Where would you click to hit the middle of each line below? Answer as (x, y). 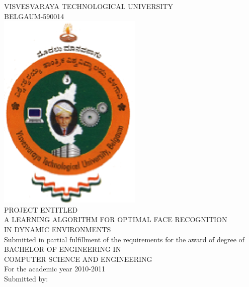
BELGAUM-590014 (34, 16)
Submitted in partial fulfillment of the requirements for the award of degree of (124, 239)
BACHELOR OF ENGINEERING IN (63, 249)
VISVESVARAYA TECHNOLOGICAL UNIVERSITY (89, 6)
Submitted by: (26, 278)
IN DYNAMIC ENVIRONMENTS (58, 229)
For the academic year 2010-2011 (55, 269)
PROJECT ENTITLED (41, 209)
